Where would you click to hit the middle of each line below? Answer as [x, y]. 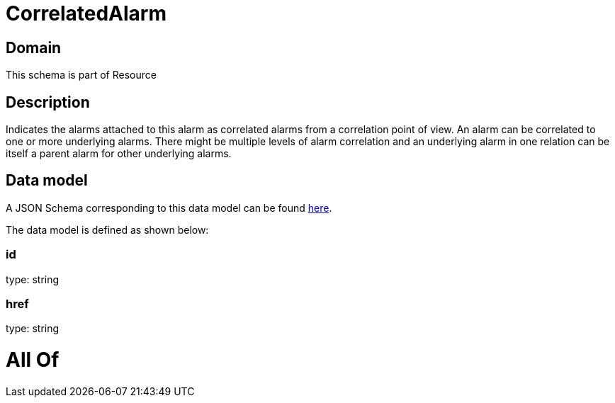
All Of [33, 360]
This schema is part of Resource [81, 75]
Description [48, 102]
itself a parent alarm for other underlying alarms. [119, 154]
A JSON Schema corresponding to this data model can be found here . [169, 208]
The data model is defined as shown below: [107, 229]
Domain [34, 47]
